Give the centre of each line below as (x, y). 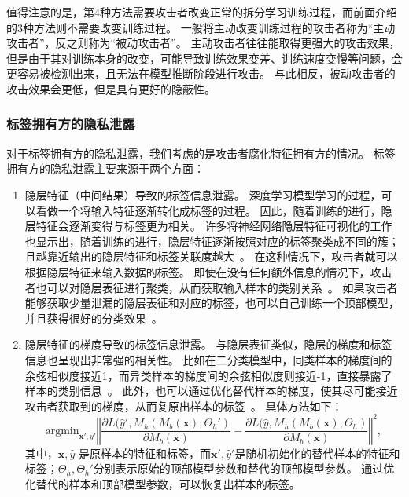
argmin (62, 431)
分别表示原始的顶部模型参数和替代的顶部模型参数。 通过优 (244, 468)
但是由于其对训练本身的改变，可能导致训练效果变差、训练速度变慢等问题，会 (204, 58)
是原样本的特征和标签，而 (145, 453)
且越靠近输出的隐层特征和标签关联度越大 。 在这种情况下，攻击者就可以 (211, 256)
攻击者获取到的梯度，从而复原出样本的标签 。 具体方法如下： (184, 406)
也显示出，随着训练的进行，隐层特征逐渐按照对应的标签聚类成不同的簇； (212, 241)
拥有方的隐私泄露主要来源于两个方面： (105, 168)
